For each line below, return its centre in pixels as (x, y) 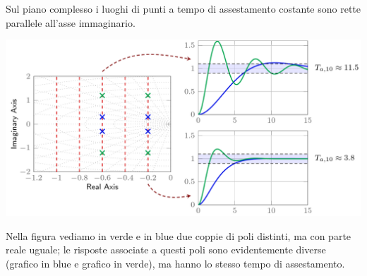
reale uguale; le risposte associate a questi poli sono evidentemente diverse (166, 250)
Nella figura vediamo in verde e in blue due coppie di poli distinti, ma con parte (179, 235)
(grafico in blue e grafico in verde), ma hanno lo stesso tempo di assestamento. (175, 263)
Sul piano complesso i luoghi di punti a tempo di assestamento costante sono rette (183, 8)
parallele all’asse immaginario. (71, 22)
